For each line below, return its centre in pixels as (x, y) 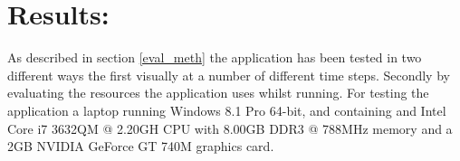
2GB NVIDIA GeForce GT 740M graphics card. (141, 146)
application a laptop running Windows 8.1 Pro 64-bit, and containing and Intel (227, 110)
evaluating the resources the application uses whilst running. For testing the (218, 93)
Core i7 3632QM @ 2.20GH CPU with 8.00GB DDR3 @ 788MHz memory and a (230, 128)
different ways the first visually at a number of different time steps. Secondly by (229, 75)
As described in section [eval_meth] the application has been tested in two (215, 57)
